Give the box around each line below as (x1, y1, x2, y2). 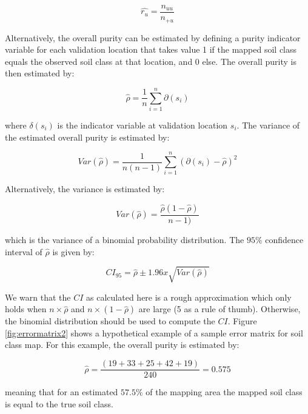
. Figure (227, 315, 257, 327)
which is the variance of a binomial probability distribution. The (5, 233, 244, 245)
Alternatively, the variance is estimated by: (5, 182, 165, 195)
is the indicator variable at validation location (57, 119, 228, 132)
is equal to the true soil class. (5, 397, 113, 410)
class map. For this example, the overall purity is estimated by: (5, 338, 239, 351)
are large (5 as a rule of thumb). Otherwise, (138, 302, 301, 315)
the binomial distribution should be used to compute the (5, 315, 215, 327)
